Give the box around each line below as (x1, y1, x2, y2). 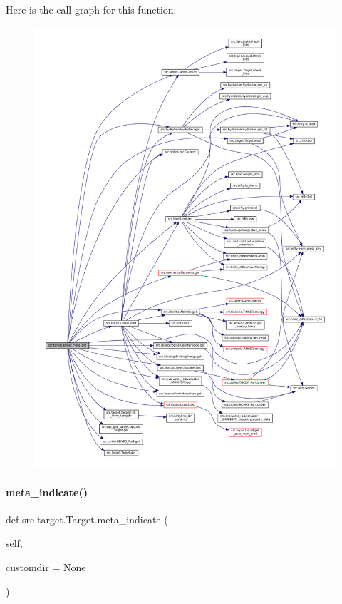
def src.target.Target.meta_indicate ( (6, 511, 168, 526)
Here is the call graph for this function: (6, 2, 177, 16)
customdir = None (6, 559, 86, 574)
